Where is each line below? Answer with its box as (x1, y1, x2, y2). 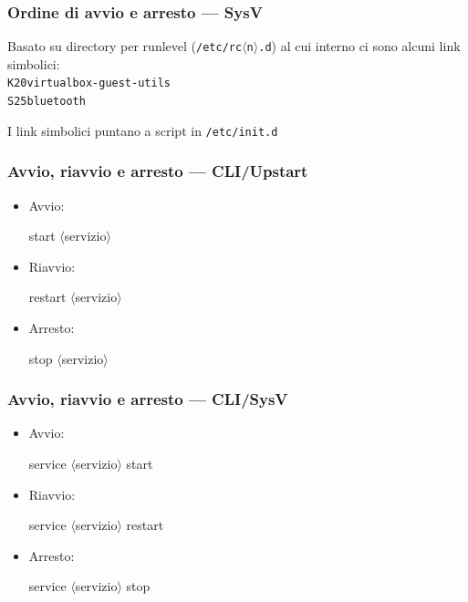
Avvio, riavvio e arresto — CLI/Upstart (7, 160, 308, 182)
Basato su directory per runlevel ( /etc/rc (7, 36, 243, 56)
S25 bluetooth (7, 95, 86, 109)
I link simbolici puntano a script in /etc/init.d (7, 120, 278, 140)
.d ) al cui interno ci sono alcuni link (258, 36, 461, 56)
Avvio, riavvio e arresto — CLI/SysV (7, 388, 288, 410)
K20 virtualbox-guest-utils (7, 77, 171, 90)
